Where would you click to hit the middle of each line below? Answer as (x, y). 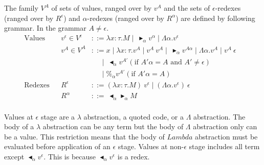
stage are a (58, 116)
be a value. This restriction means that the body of (84, 136)
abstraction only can (225, 126)
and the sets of (187, 8)
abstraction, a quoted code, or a (134, 116)
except (14, 156)
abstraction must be (226, 136)
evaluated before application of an (57, 146)
